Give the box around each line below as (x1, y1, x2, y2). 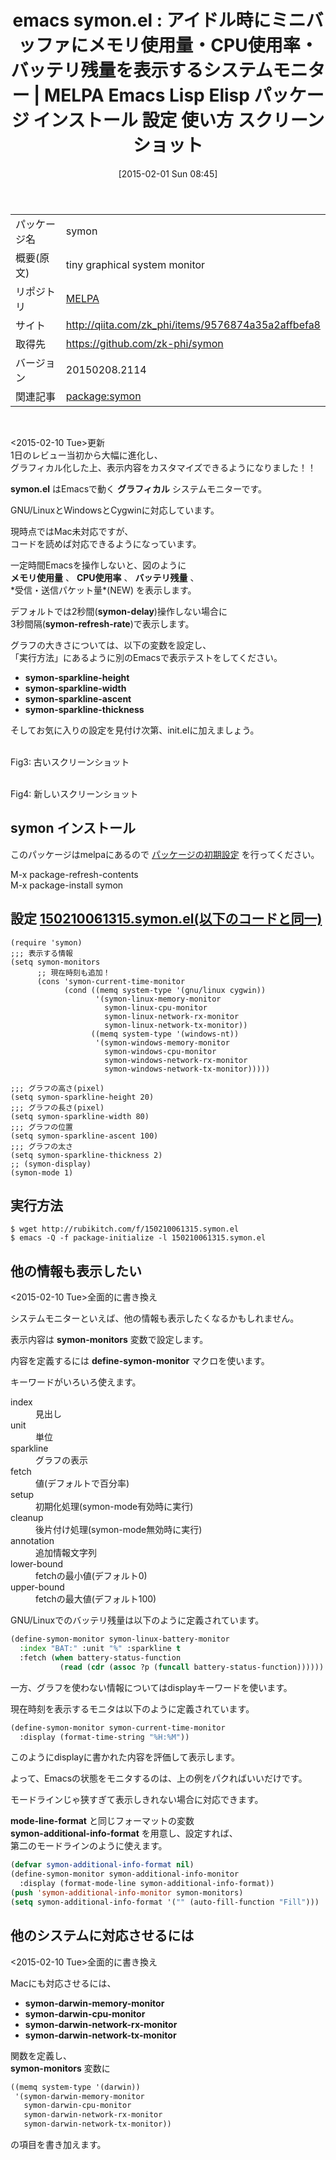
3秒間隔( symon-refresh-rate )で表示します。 (10, 617, 195, 630)
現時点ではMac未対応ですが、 (10, 525, 134, 537)
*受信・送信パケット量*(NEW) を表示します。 (10, 584, 197, 596)
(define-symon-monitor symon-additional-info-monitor (10, 1869, 240, 1880)
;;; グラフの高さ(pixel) (10, 1083, 105, 1093)
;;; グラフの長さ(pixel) (10, 1102, 105, 1113)
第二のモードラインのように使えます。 (10, 1840, 168, 1852)
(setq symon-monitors (10, 957, 101, 967)
